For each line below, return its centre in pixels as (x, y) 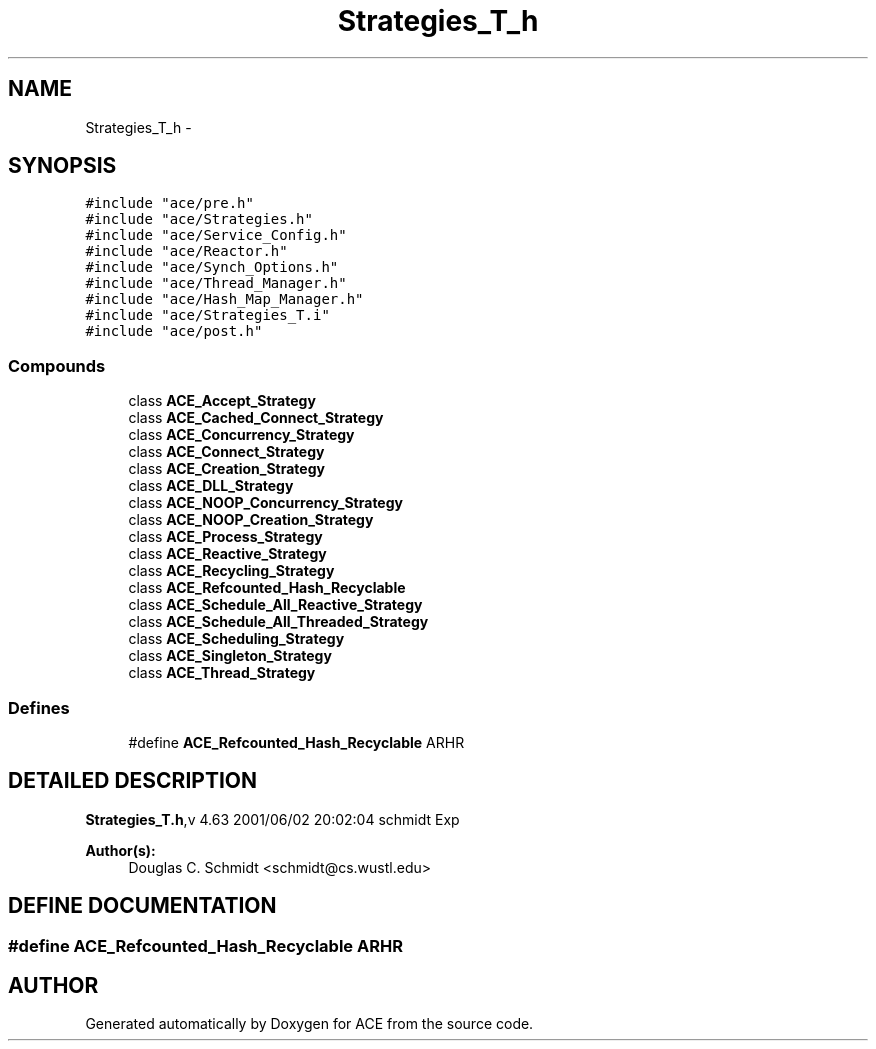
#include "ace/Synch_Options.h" (212, 267)
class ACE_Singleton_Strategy (230, 656)
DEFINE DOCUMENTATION (142, 906)
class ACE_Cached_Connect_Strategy (256, 418)
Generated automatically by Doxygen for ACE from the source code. (309, 1024)
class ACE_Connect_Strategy (226, 452)
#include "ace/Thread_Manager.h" (216, 283)
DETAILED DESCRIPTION (133, 781)
